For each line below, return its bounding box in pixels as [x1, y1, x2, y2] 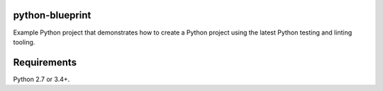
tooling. [13, 37, 35, 46]
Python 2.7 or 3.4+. [13, 75, 70, 83]
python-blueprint [13, 9, 91, 21]
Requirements [13, 56, 77, 68]
